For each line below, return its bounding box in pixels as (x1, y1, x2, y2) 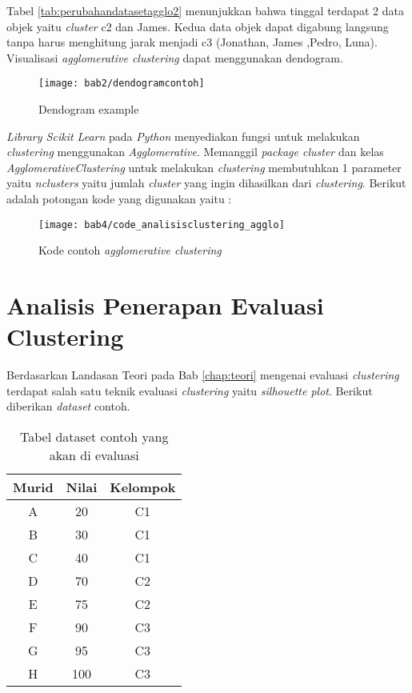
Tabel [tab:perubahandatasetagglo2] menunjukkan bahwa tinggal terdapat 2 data (6, 2, 404, 18)
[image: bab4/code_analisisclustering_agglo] (38, 218, 285, 230)
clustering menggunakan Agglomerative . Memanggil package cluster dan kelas (6, 143, 384, 160)
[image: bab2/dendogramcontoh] (38, 78, 205, 90)
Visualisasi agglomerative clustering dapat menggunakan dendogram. (6, 49, 343, 66)
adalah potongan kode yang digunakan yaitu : (6, 190, 232, 206)
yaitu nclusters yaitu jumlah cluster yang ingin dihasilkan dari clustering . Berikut (6, 174, 406, 191)
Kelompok (110, 477, 176, 496)
